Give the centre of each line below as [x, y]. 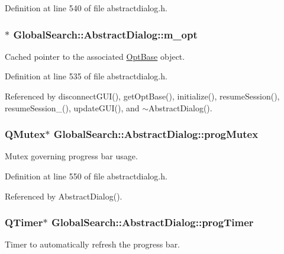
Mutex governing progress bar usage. [71, 156]
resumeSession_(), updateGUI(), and [72, 107]
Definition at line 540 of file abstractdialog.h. [86, 8]
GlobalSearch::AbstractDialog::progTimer [152, 222]
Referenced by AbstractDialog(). [64, 196]
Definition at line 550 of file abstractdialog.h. [86, 176]
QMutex [25, 134]
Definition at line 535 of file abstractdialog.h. [86, 76]
